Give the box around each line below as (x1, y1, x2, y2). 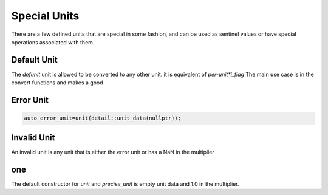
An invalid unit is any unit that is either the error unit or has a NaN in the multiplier (11, 148, 215, 156)
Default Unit (11, 55, 58, 65)
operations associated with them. (11, 38, 95, 46)
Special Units (11, 9, 80, 22)
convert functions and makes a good (11, 79, 103, 86)
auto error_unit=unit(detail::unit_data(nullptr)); (24, 115, 182, 121)
